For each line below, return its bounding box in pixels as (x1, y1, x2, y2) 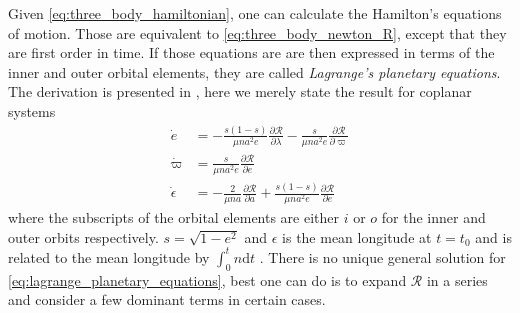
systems (8, 100, 56, 121)
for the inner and (381, 207, 486, 228)
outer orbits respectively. (8, 226, 159, 247)
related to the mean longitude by (8, 246, 210, 267)
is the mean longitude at (282, 226, 432, 247)
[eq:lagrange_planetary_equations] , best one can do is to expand (8, 269, 407, 290)
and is (475, 226, 512, 247)
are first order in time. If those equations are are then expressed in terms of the (8, 42, 495, 63)
